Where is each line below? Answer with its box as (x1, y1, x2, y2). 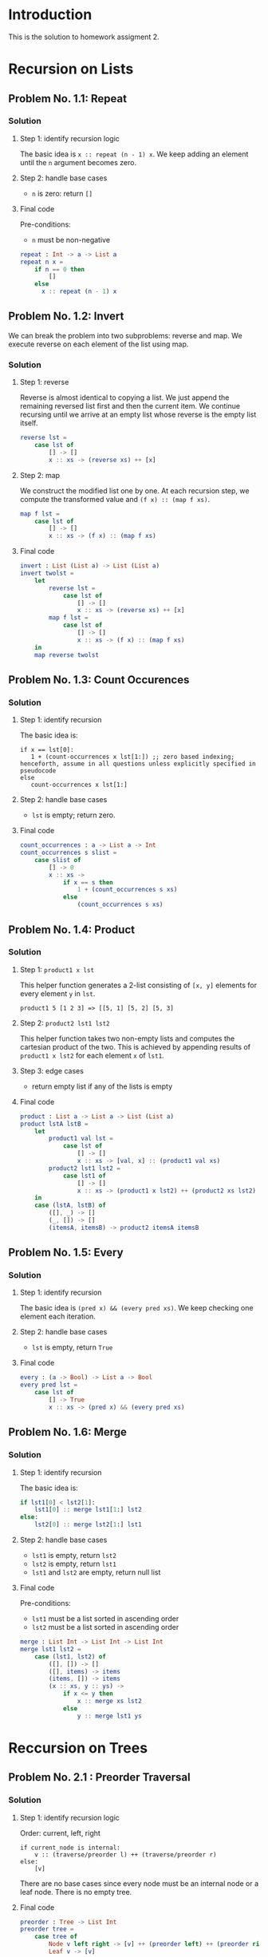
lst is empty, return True (31, 1342, 113, 1352)
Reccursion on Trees (8, 1738, 148, 1757)
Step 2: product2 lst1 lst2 (19, 1018, 110, 1027)
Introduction (8, 6, 93, 24)
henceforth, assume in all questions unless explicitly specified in (19, 760, 257, 768)
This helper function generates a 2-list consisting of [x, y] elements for (19, 980, 258, 990)
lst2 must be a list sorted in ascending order (31, 1623, 179, 1632)
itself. (19, 418, 38, 428)
